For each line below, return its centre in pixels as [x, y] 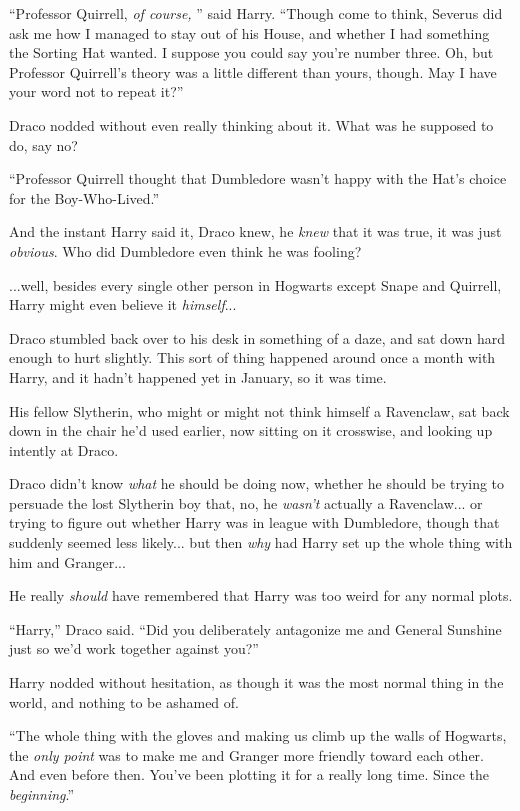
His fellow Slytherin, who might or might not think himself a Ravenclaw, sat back [259, 410]
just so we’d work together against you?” [134, 648]
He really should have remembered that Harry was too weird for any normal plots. [261, 595]
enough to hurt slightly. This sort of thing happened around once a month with [252, 357]
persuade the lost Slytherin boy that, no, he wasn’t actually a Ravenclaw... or [246, 502]
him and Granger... [67, 561]
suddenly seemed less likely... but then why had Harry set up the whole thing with [261, 542]
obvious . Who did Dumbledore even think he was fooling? [185, 250]
